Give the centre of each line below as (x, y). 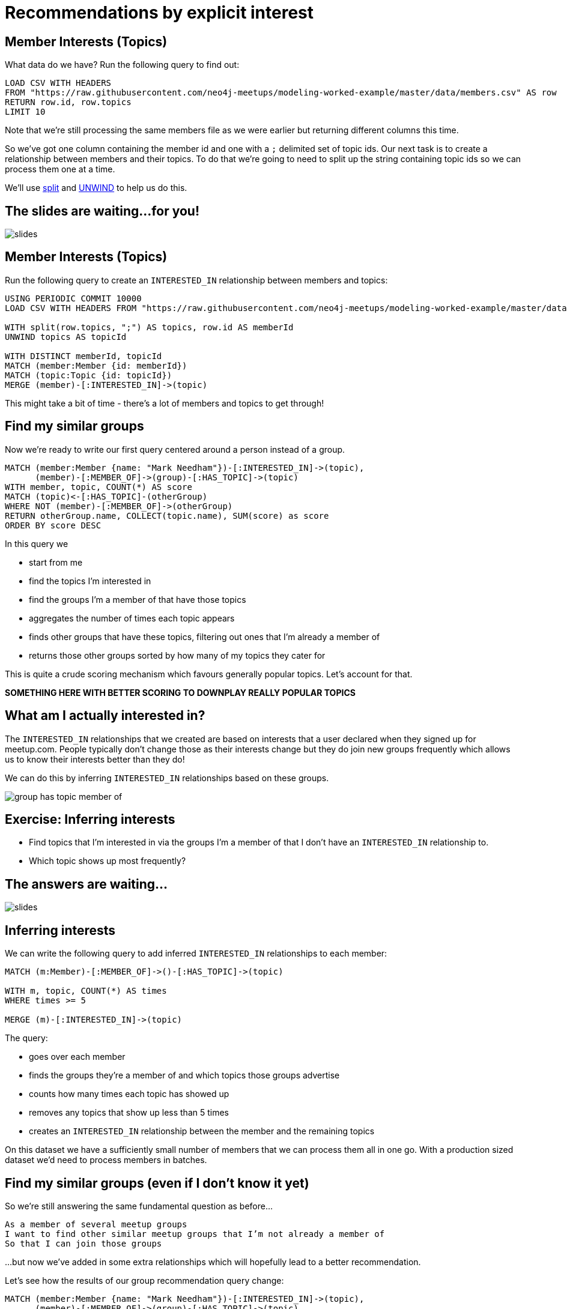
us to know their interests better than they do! (95, 759)
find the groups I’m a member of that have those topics (138, 599)
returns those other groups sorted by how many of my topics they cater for (177, 655)
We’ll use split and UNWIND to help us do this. (96, 188)
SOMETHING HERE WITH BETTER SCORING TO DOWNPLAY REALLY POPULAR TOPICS (180, 692)
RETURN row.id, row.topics (68, 102)
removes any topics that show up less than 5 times (129, 1113)
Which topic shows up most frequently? (108, 861)
